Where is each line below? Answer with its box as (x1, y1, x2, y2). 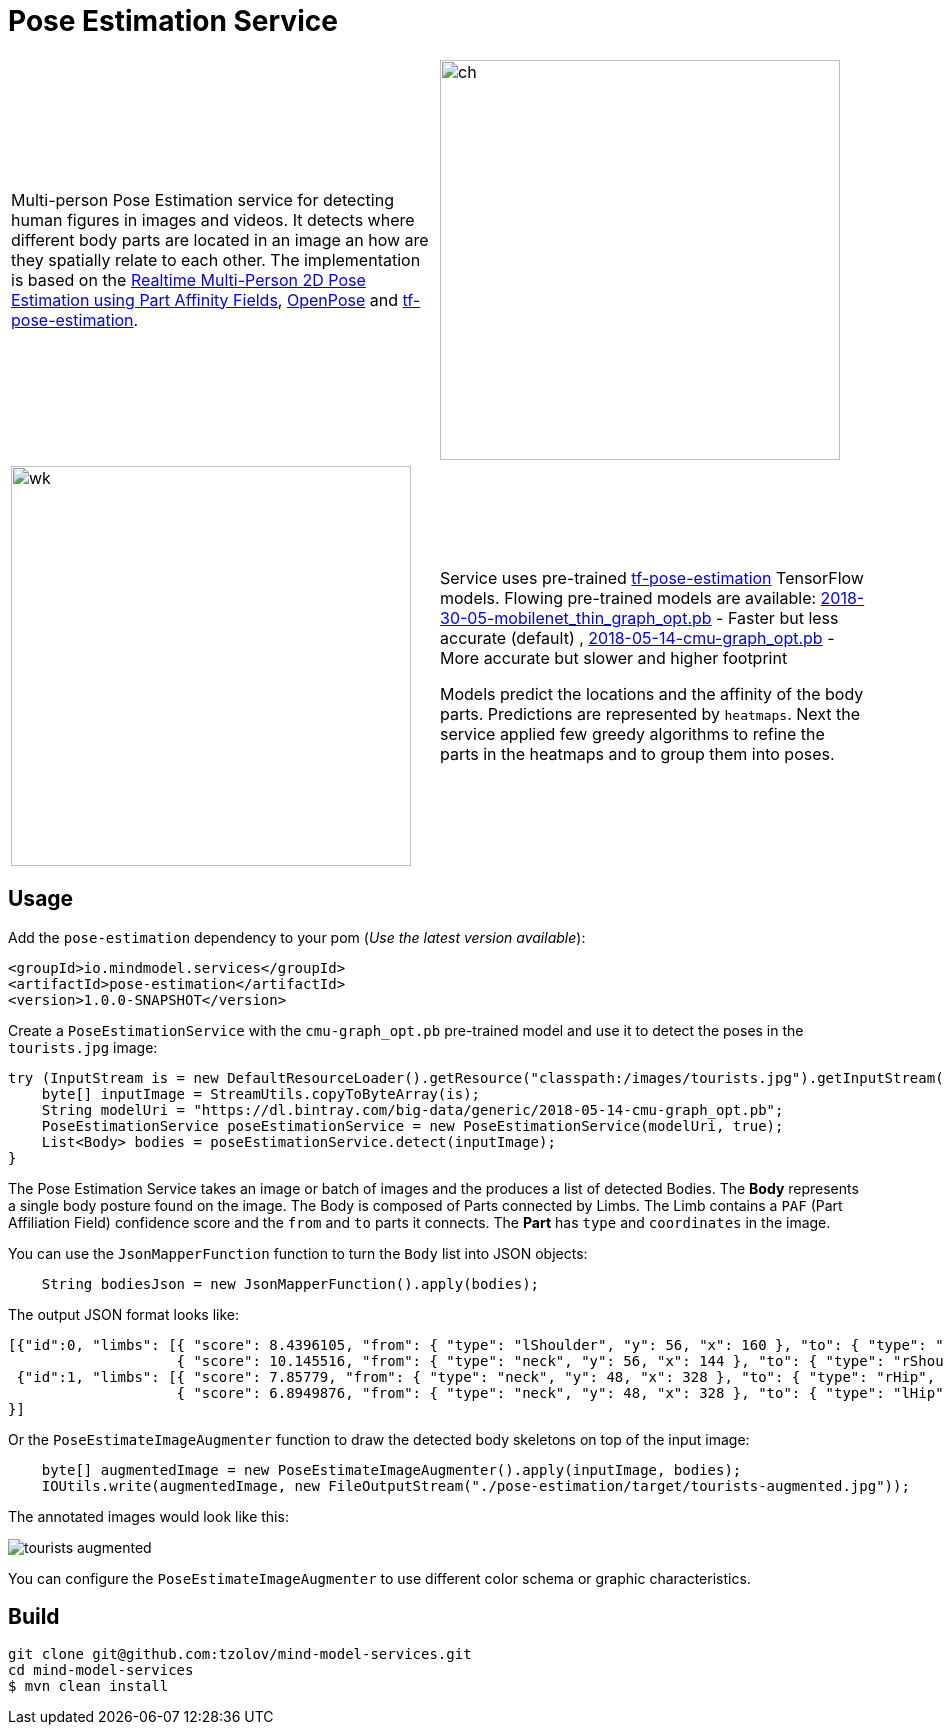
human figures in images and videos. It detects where (11, 209, 415, 230)
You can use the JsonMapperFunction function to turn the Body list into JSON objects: (8, 1244, 588, 1262)
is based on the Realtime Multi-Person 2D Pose (11, 269, 366, 290)
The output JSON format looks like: (8, 1305, 240, 1323)
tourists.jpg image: (8, 1038, 158, 1056)
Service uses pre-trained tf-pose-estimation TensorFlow (440, 567, 864, 588)
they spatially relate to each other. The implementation (11, 249, 421, 270)
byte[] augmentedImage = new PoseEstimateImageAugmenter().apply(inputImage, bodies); (41, 1461, 742, 1478)
